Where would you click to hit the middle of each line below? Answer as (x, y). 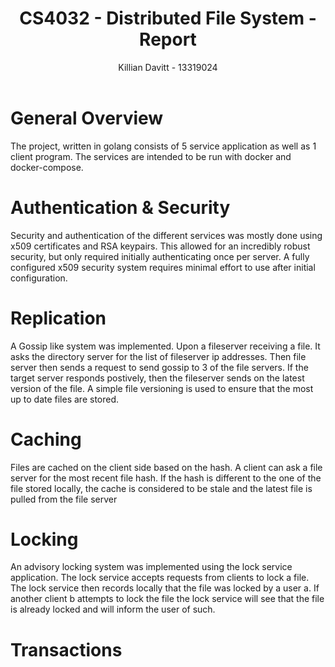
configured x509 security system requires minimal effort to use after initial (163, 267)
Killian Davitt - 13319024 (168, 67)
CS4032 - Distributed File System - (168, 18)
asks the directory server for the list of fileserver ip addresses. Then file (158, 356)
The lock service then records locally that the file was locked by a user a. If (165, 588)
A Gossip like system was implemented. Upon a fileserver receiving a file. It (165, 346)
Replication (58, 318)
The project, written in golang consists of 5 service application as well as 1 (163, 146)
